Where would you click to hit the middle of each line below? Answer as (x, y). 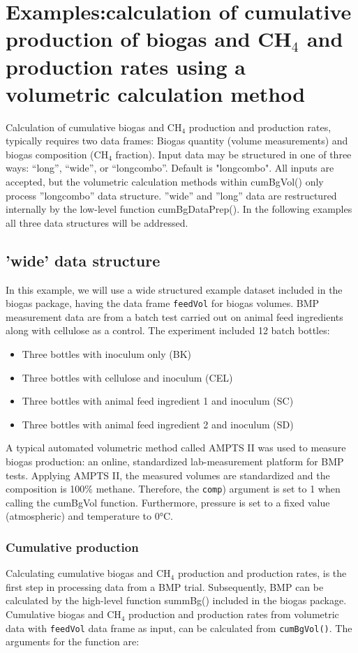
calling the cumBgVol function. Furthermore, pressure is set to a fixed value (168, 502)
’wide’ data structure (83, 260)
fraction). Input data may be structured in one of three (233, 154)
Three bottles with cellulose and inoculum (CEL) (127, 377)
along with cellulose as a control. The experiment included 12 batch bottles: (168, 330)
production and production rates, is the (262, 573)
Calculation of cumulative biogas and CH (94, 127)
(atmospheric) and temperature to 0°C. (89, 516)
